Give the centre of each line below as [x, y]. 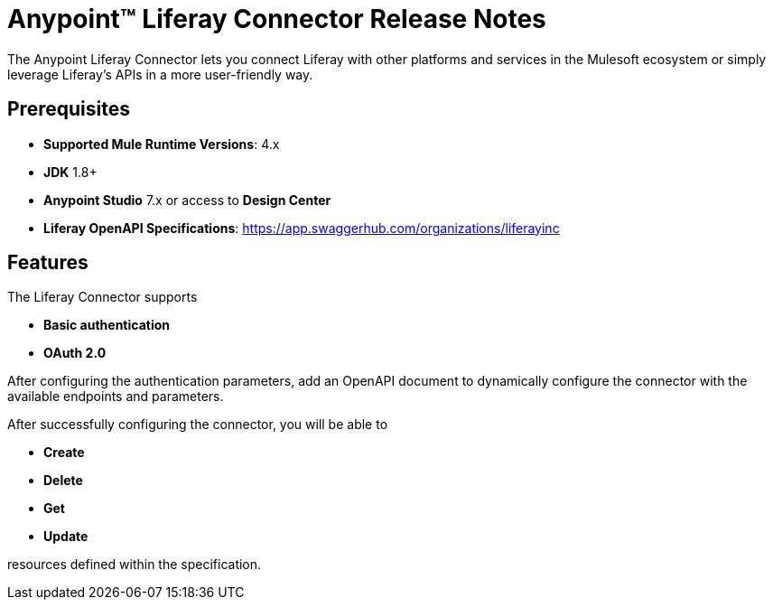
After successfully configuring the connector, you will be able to [198, 425]
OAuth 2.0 [75, 353]
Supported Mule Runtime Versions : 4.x [162, 144]
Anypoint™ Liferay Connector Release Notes [277, 19]
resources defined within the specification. [135, 565]
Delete [63, 481]
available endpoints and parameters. [116, 397]
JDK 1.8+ [70, 172]
